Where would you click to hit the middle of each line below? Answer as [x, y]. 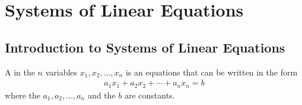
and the [101, 95]
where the [23, 95]
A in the [20, 72]
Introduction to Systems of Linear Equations [145, 47]
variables [61, 72]
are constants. [150, 95]
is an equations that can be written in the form [212, 72]
